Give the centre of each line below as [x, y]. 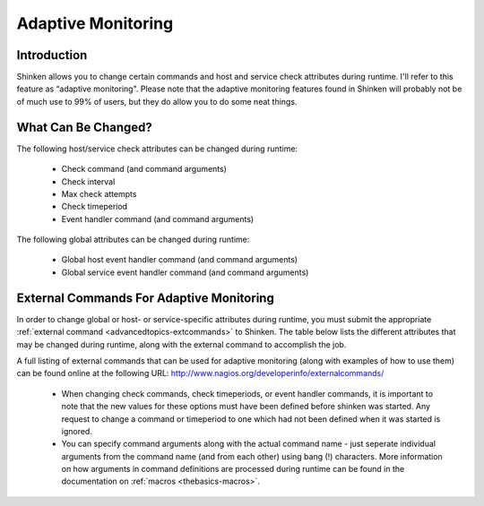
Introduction [52, 55]
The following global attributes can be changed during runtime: [133, 240]
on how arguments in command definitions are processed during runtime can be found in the [233, 469]
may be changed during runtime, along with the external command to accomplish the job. [181, 344]
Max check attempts [99, 193]
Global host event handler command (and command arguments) [180, 260]
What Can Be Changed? [84, 127]
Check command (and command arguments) [144, 169]
